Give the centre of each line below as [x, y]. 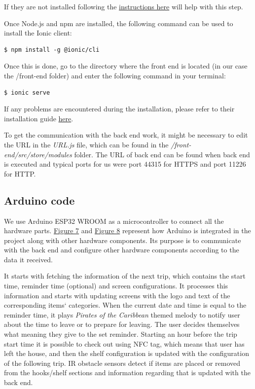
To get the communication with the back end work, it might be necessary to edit [126, 135]
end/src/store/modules [38, 154]
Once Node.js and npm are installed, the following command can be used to [119, 23]
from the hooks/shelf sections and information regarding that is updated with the [127, 372]
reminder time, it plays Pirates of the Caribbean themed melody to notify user [122, 314]
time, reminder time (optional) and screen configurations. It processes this [116, 286]
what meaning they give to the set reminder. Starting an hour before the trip [121, 334]
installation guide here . [39, 118]
